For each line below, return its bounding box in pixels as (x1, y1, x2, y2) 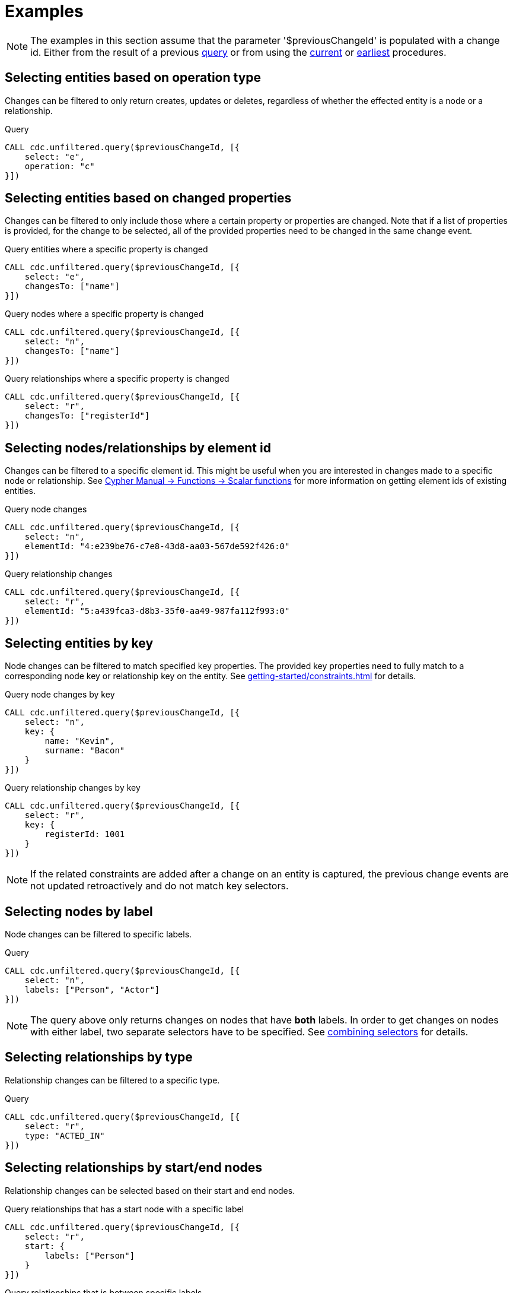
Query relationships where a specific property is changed (5, 373, 230, 384)
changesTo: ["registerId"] (24, 411, 150, 421)
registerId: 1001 (44, 829, 125, 839)
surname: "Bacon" (44, 746, 125, 756)
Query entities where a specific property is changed (5, 244, 208, 255)
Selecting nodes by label (5, 904, 153, 919)
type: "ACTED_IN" (24, 1130, 105, 1140)
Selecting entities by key (5, 635, 154, 651)
